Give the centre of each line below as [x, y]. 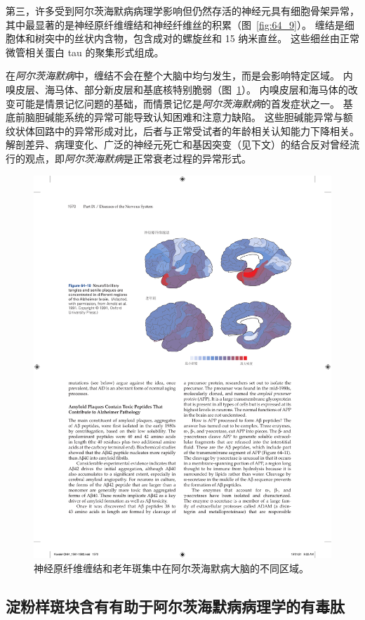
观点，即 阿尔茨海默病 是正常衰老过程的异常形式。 [138, 158]
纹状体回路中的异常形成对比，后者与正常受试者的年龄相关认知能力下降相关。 [182, 130]
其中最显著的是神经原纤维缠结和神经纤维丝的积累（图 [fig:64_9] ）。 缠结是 [175, 24]
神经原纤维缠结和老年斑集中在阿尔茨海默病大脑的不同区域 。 [171, 568]
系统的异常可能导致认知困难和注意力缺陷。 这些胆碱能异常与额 [208, 117]
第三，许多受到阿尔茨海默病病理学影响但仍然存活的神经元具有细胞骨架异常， [182, 11]
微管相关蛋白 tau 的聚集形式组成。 [85, 52]
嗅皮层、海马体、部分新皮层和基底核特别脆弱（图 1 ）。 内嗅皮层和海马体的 [177, 89]
